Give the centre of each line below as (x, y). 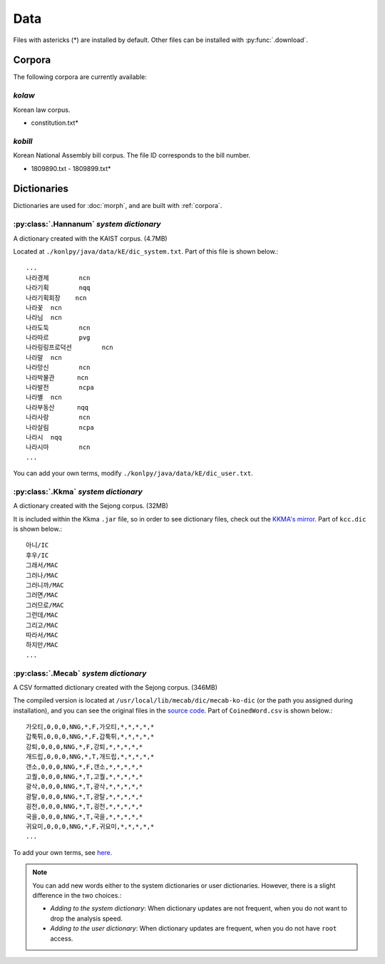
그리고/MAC (42, 625)
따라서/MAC (42, 635)
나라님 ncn (44, 318)
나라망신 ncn (58, 368)
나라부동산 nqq (57, 407)
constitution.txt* (55, 123)
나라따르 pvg (58, 338)
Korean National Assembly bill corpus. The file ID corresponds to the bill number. (132, 155)
